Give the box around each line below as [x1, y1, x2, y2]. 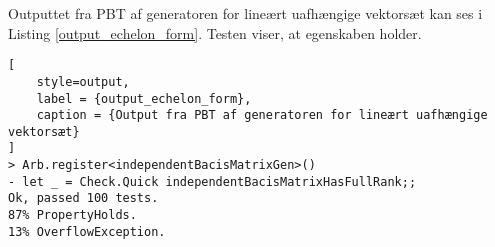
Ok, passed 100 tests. [8, 191, 159, 206]
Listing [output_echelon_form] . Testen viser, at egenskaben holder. [8, 22, 422, 43]
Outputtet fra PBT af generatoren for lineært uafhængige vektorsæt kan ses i [8, 3, 483, 23]
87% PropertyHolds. [8, 208, 137, 223]
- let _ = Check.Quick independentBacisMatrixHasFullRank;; [8, 174, 417, 189]
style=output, [36, 74, 130, 89]
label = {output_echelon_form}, [36, 91, 252, 106]
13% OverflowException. [8, 224, 166, 239]
